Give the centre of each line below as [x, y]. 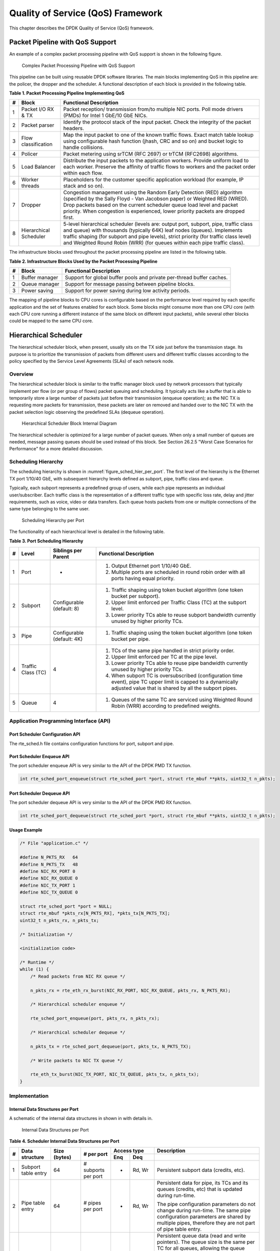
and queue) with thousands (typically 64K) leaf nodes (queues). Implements [153, 230]
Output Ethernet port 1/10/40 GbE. [151, 565]
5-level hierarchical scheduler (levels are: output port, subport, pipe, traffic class [158, 224]
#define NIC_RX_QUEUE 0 [49, 878]
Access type [129, 1151]
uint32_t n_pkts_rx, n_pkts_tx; [59, 920]
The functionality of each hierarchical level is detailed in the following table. [87, 532]
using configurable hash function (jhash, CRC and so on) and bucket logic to [153, 141]
